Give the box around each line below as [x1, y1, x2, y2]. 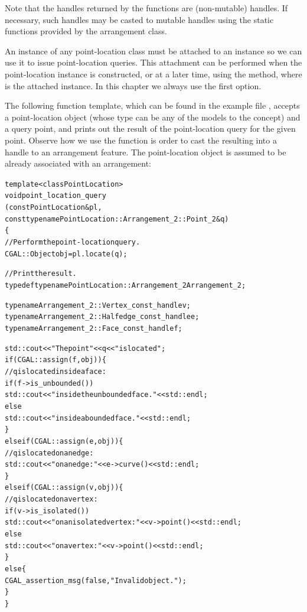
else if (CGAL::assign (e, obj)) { [5, 437, 123, 445]
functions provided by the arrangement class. [5, 25, 167, 37]
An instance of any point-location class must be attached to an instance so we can [5, 44, 302, 57]
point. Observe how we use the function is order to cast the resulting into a [5, 134, 277, 146]
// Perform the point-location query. [5, 238, 141, 246]
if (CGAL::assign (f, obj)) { [5, 356, 106, 364]
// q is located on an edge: [5, 448, 94, 457]
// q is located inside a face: [5, 367, 106, 376]
